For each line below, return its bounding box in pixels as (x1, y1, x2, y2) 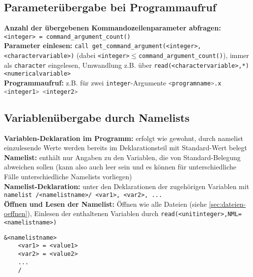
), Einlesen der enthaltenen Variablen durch (27, 208, 159, 219)
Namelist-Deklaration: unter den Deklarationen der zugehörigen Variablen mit (4, 181, 250, 191)
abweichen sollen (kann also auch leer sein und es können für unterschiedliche (4, 162, 236, 172)
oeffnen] (4, 208, 28, 219)
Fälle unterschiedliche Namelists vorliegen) (4, 171, 132, 181)
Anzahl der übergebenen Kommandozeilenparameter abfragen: (4, 23, 221, 33)
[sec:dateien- (209, 198, 246, 209)
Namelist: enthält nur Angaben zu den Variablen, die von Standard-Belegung (4, 152, 241, 162)
